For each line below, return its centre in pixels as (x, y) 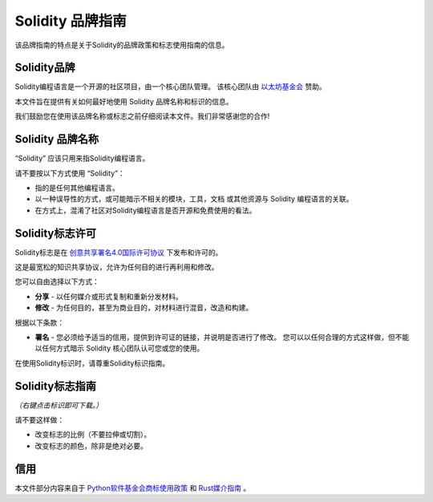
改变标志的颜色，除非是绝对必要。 (91, 446)
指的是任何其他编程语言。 (77, 188)
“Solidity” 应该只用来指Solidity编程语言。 (82, 158)
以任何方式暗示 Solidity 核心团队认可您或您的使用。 (119, 348)
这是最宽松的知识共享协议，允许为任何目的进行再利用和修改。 (117, 267)
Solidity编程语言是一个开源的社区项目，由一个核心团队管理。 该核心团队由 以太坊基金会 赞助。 (170, 87)
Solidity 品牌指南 (71, 21)
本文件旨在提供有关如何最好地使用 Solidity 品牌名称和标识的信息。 (124, 101)
